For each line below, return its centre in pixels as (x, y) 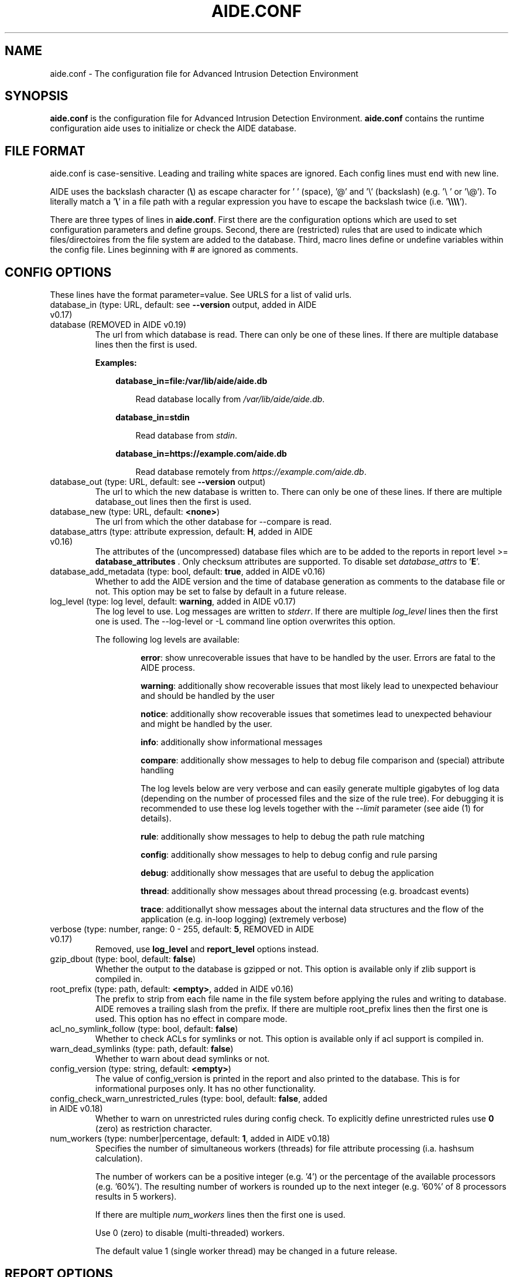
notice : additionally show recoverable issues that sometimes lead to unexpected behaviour (316, 714)
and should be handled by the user (208, 696)
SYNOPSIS (37, 96)
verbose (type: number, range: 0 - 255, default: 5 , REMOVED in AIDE (182, 929)
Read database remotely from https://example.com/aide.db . (251, 472)
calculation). (119, 1159)
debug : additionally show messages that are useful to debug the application (287, 873)
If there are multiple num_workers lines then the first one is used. (220, 1215)
